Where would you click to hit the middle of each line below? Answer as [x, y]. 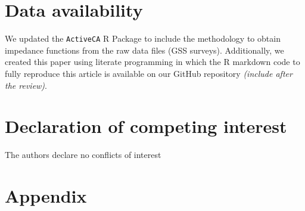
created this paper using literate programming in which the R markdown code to [152, 62]
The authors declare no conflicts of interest [83, 155]
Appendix [46, 196]
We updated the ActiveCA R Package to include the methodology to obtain [143, 38]
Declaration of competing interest [146, 126]
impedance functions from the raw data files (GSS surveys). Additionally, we [144, 50]
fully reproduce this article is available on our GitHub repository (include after [149, 73]
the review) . [26, 85]
